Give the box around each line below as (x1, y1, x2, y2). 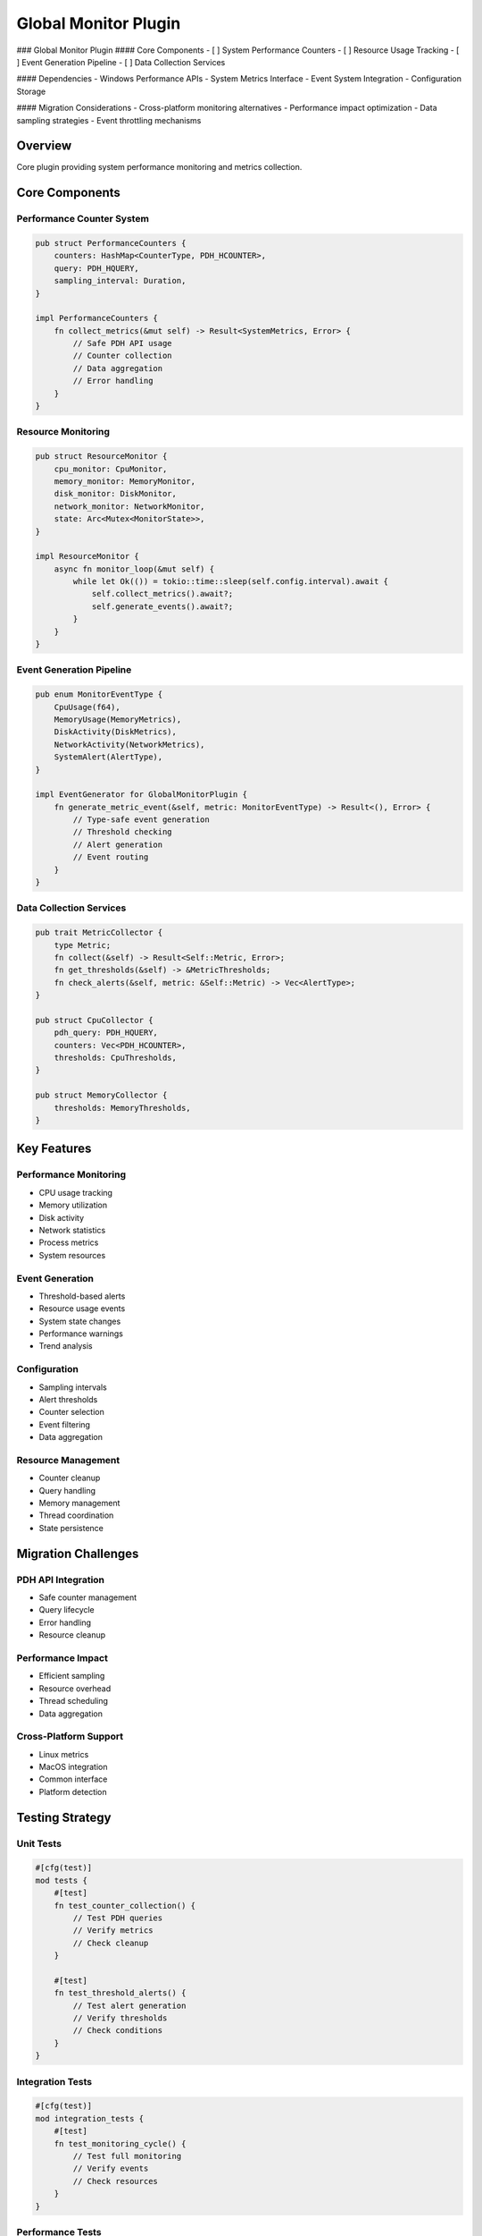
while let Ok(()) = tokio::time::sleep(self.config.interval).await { (72, 577, 388, 587)
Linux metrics (38, 1749, 89, 1759)
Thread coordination (38, 1510, 114, 1520)
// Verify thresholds (72, 2013, 168, 2023)
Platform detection (38, 1786, 107, 1797)
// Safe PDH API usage (72, 338, 173, 349)
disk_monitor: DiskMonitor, (54, 488, 178, 499)
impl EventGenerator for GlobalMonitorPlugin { (35, 790, 247, 800)
